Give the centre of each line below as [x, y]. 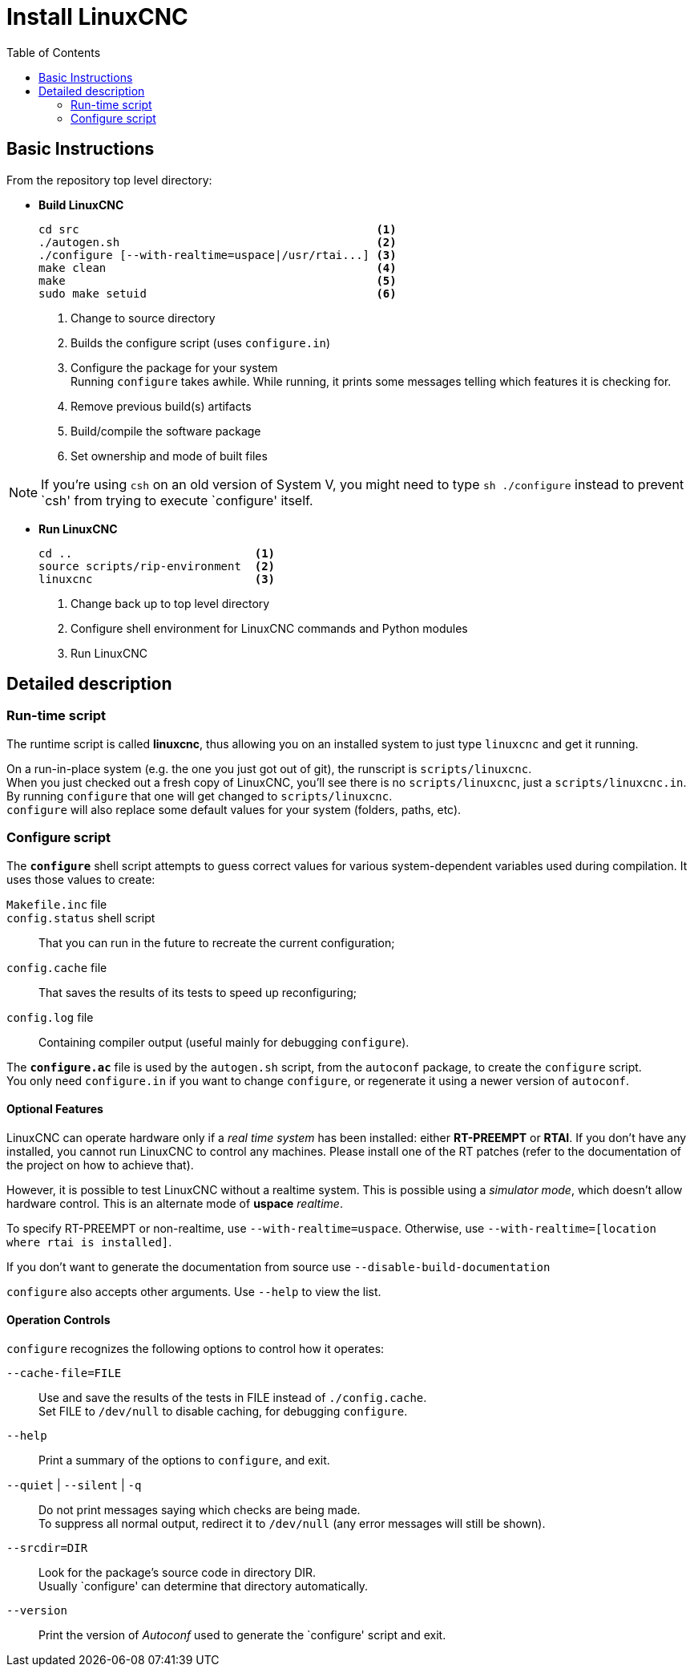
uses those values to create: [81, 879]
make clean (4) [218, 267]
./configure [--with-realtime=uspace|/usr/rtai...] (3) [218, 255]
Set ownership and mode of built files [169, 456]
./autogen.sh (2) [218, 242]
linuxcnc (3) [157, 579]
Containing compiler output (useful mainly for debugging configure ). [224, 1042]
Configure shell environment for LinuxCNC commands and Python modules [269, 628]
